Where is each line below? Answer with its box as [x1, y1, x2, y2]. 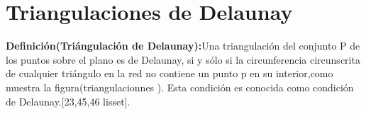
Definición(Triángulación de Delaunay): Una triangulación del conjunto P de [6, 38, 360, 53]
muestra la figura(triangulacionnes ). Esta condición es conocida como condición [6, 79, 354, 94]
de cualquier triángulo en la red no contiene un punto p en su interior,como [6, 66, 333, 81]
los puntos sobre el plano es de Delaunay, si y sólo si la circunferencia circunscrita [6, 52, 360, 67]
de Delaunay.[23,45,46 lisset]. [6, 93, 131, 108]
